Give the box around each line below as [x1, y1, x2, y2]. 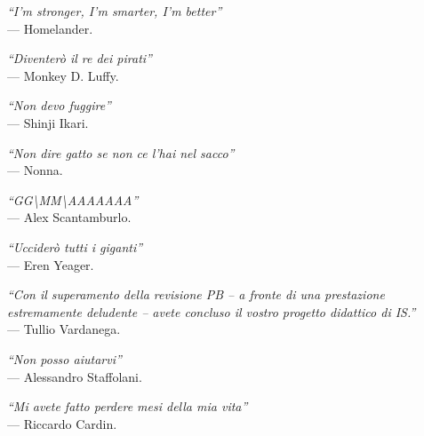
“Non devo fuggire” [7, 96, 111, 115]
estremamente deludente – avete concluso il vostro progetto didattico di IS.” [7, 302, 416, 321]
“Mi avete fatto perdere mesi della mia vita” [7, 397, 248, 416]
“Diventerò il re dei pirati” [7, 49, 152, 67]
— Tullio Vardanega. [7, 320, 121, 338]
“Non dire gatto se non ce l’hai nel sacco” [7, 143, 235, 162]
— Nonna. [7, 161, 63, 179]
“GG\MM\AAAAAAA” [7, 190, 139, 209]
